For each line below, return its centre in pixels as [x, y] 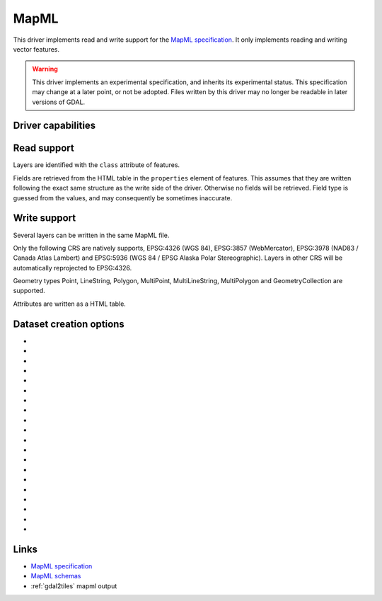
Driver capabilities [54, 126]
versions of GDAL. [58, 102]
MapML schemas [56, 576]
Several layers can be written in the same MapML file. [91, 235]
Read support [44, 148]
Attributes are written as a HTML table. [70, 304]
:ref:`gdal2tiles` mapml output [74, 586]
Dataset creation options [69, 324]
